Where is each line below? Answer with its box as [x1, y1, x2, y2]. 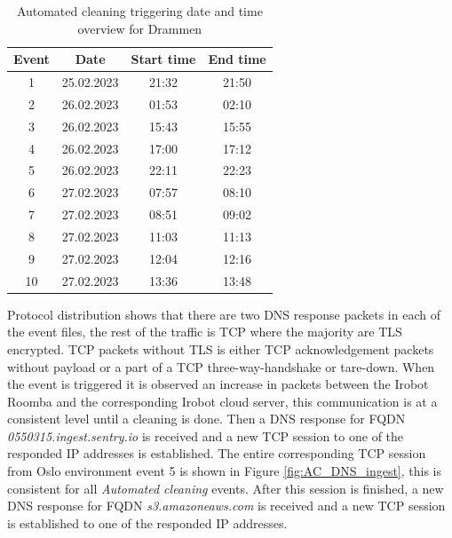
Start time [131, 50, 196, 68]
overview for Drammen [77, 19, 202, 37]
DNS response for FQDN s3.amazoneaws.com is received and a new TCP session [7, 496, 446, 515]
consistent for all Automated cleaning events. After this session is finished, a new [7, 479, 444, 497]
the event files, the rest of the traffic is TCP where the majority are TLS [7, 322, 402, 341]
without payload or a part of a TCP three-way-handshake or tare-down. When [7, 357, 435, 376]
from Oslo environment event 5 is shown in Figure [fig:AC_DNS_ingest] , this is [7, 462, 442, 480]
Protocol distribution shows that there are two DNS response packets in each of [7, 305, 440, 323]
